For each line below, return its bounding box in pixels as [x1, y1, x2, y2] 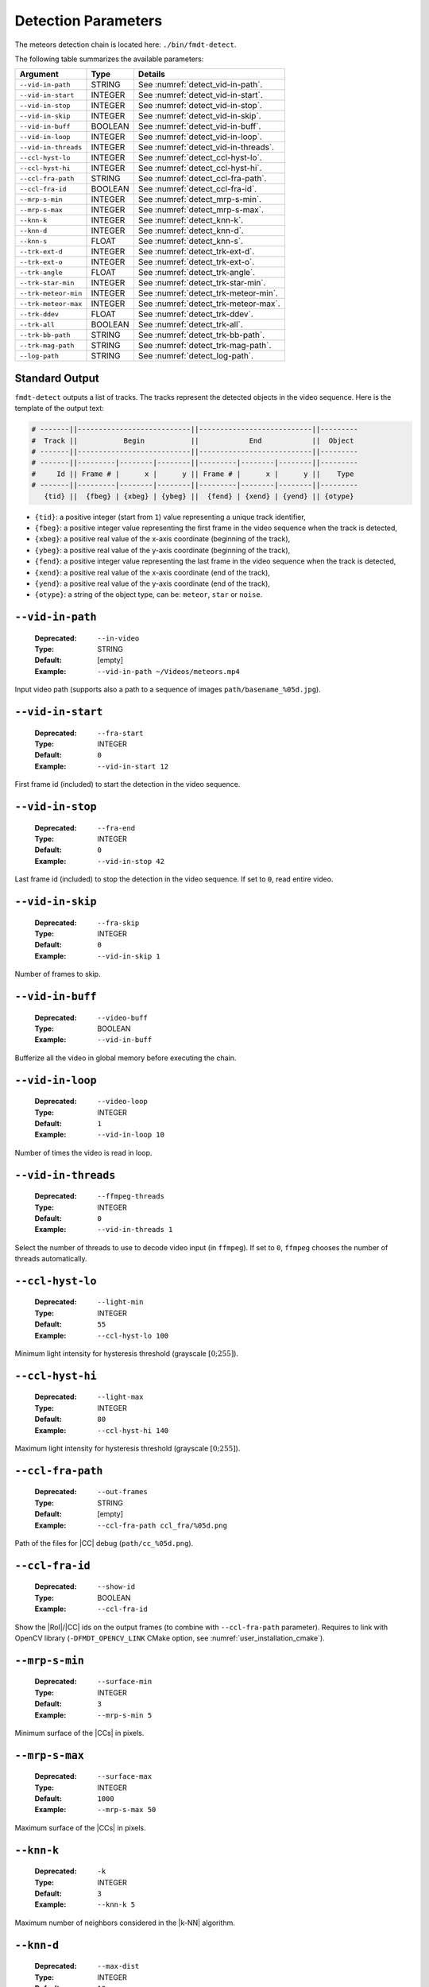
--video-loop [97, 1097, 149, 1106]
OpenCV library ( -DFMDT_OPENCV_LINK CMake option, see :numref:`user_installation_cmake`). [14, 1633, 325, 1643]
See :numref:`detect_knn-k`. [137, 215, 244, 226]
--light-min [97, 1298, 144, 1307]
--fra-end [97, 823, 135, 832]
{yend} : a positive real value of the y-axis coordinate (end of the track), [34, 579, 270, 588]
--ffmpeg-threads [97, 1192, 164, 1201]
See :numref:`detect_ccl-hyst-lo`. [137, 152, 262, 163]
